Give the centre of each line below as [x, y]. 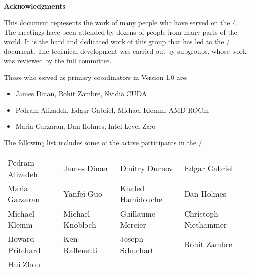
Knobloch [80, 224]
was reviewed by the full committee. [58, 60]
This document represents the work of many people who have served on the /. [121, 22]
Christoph [201, 213]
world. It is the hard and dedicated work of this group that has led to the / [117, 41]
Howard [21, 238]
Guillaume [138, 213]
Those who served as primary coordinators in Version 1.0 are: [96, 77]
